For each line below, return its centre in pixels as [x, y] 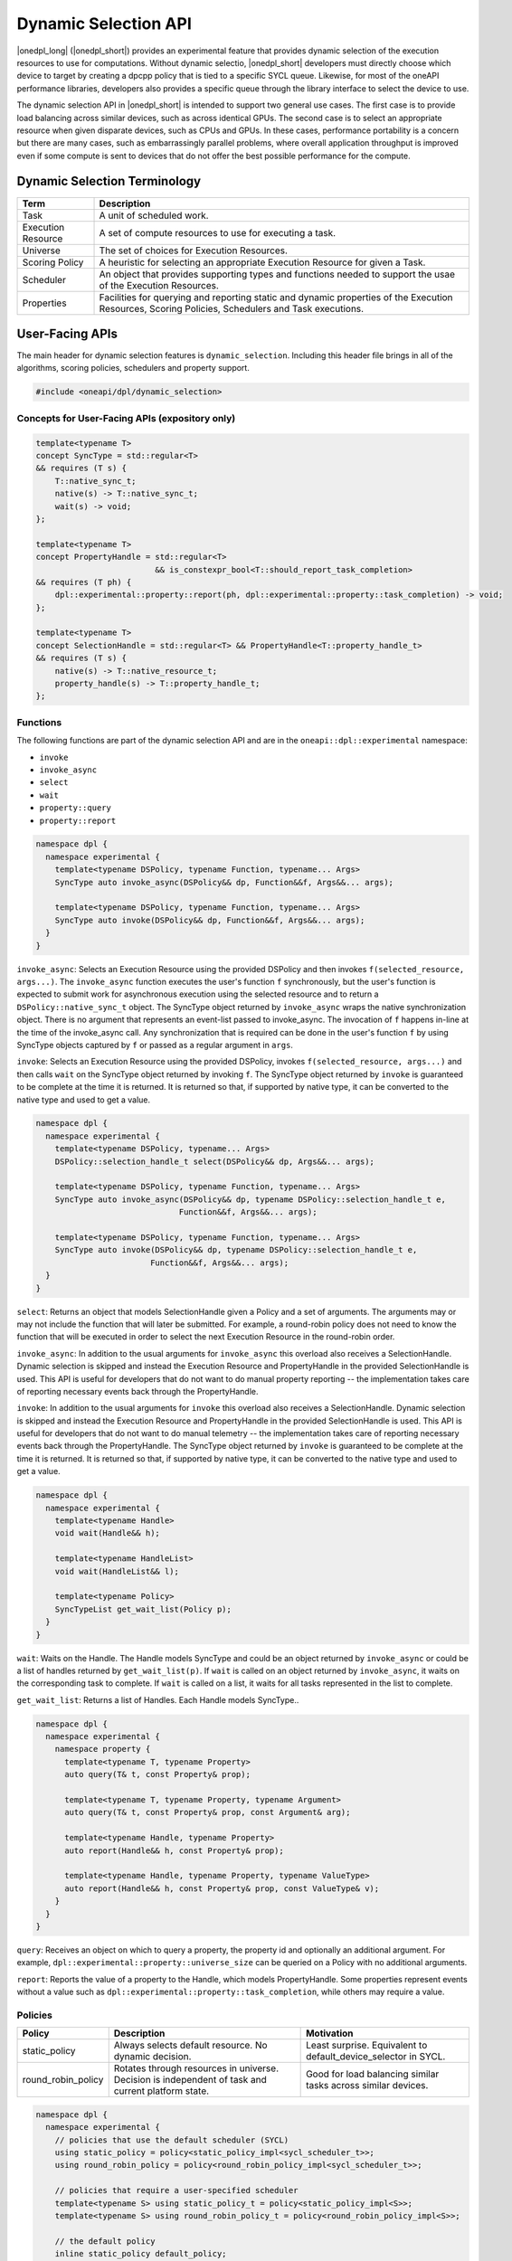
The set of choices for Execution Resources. [194, 251]
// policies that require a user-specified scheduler [176, 2190]
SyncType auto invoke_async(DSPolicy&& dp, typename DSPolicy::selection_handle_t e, [251, 1199]
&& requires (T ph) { [84, 582]
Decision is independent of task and [190, 2080]
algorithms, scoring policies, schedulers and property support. [133, 368]
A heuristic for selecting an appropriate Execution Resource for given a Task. [262, 262]
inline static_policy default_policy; [141, 2254]
